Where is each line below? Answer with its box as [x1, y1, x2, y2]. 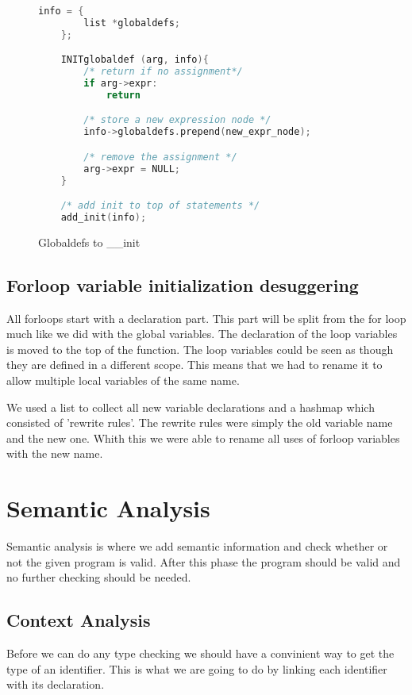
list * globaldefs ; [83, 17, 181, 29]
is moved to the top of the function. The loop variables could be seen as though [6, 340, 394, 357]
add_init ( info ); [60, 212, 147, 223]
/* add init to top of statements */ [60, 200, 260, 212]
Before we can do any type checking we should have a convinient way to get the [6, 645, 395, 662]
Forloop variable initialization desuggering [6, 272, 359, 297]
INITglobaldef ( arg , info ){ [60, 54, 209, 66]
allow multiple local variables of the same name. [6, 372, 240, 389]
